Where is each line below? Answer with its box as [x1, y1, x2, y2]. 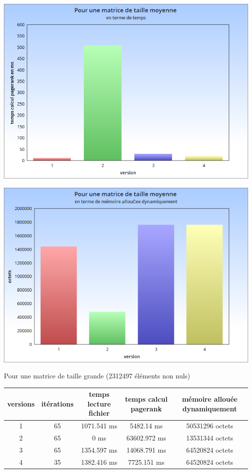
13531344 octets [186, 433, 234, 443]
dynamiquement [182, 403, 237, 413]
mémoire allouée [182, 394, 237, 404]
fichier [89, 408, 110, 418]
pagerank [130, 403, 162, 413]
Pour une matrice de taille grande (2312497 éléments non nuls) [4, 371, 190, 381]
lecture [87, 398, 111, 408]
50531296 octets [186, 421, 234, 431]
